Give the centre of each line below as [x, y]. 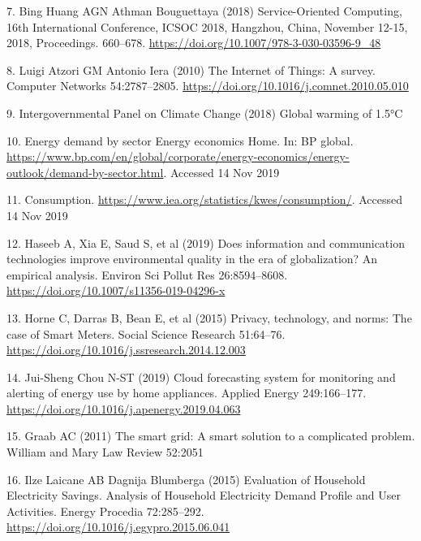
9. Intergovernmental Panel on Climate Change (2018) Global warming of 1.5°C [205, 113]
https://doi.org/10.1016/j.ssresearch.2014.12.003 [126, 350]
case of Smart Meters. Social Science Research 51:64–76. [146, 333]
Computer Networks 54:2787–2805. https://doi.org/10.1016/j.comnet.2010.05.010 [208, 86]
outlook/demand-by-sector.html [85, 172]
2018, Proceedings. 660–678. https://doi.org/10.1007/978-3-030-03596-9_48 [194, 43]
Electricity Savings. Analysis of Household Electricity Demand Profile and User [204, 495]
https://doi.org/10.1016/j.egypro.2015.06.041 [118, 527]
